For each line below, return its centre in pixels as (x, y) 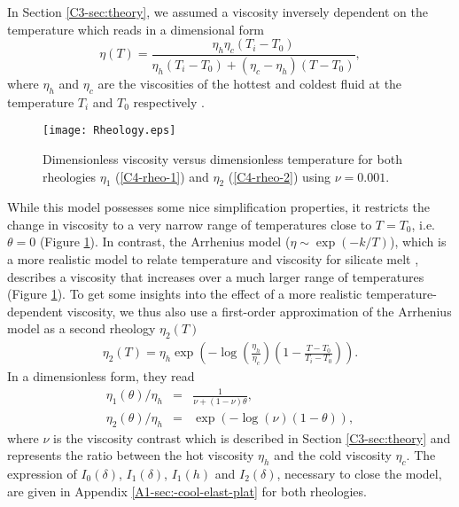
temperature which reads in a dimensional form (136, 29)
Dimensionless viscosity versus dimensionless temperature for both (222, 158)
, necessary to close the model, (359, 473)
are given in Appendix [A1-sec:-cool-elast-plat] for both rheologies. (187, 491)
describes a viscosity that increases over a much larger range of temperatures (216, 276)
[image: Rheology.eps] (109, 131)
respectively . (169, 101)
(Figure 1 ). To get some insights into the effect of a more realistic (185, 294)
